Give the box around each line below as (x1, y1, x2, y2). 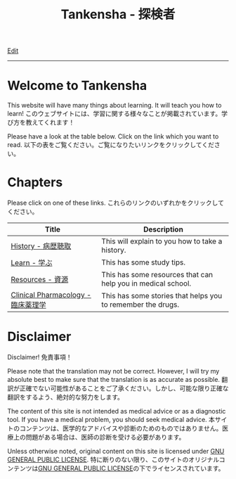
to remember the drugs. (101, 300, 180, 309)
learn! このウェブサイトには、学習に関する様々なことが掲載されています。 (7, 110, 222, 118)
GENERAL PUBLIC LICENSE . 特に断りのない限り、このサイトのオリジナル (7, 455, 220, 464)
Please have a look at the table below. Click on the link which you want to (7, 132, 219, 141)
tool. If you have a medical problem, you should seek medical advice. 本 (7, 416, 216, 423)
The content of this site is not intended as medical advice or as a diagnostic (7, 407, 226, 415)
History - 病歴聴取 (11, 241, 72, 251)
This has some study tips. (101, 257, 186, 267)
